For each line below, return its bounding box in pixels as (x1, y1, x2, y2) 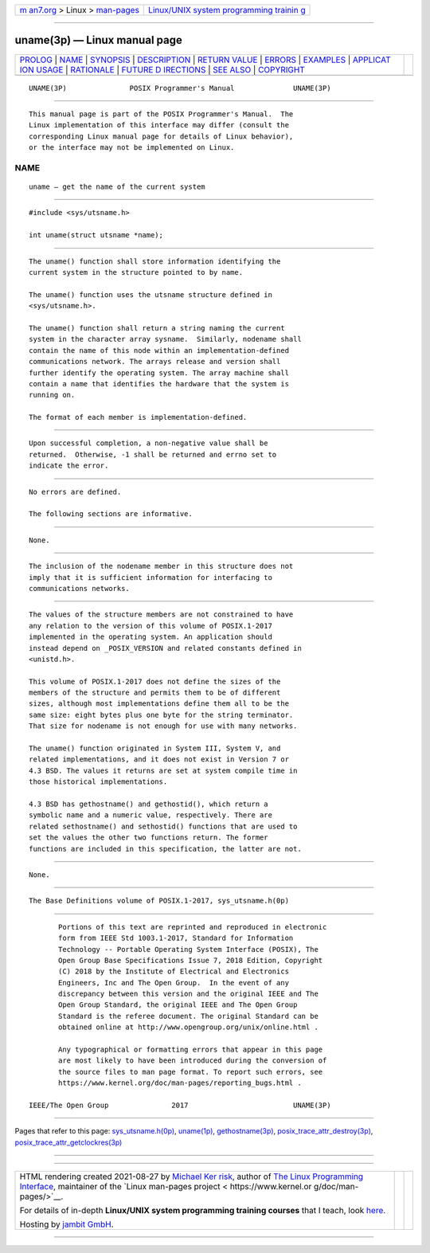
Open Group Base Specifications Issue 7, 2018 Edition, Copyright (58, 956, 323, 965)
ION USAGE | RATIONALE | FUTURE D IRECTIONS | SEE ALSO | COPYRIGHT (19, 64, 306, 75)
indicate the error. (29, 461, 109, 470)
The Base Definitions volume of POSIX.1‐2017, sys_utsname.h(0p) (29, 896, 290, 906)
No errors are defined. (29, 487, 122, 496)
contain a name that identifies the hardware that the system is (29, 379, 290, 388)
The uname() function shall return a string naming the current (29, 323, 286, 332)
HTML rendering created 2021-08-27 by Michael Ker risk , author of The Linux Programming (19, 1171, 364, 1182)
